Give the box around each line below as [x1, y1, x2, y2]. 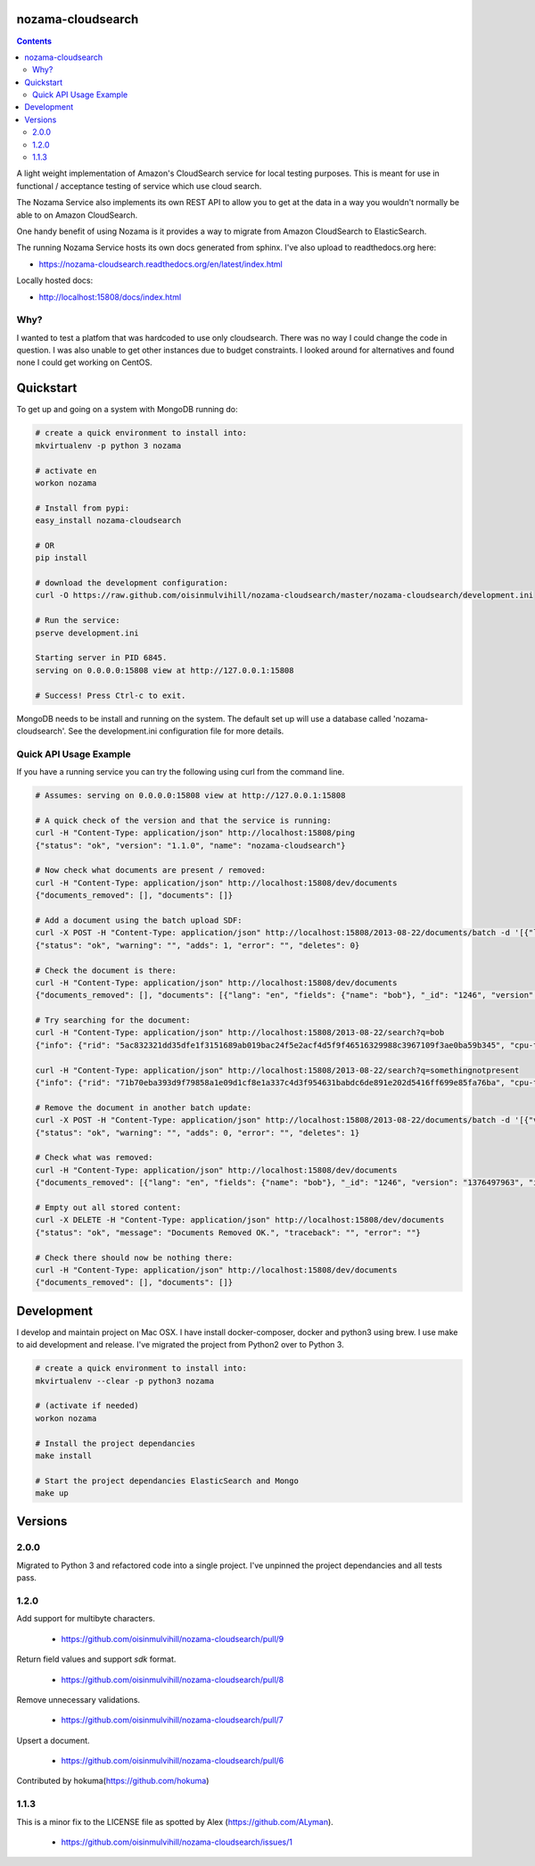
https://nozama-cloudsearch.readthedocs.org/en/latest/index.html [38, 259, 283, 270]
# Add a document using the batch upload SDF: [35, 915, 243, 925]
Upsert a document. [16, 1735, 90, 1746]
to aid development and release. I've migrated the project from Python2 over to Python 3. [16, 1339, 344, 1350]
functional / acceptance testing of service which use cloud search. [16, 180, 262, 191]
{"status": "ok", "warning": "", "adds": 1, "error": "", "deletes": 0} [35, 940, 360, 950]
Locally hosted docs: [16, 275, 94, 286]
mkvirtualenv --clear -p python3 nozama [35, 1375, 214, 1386]
